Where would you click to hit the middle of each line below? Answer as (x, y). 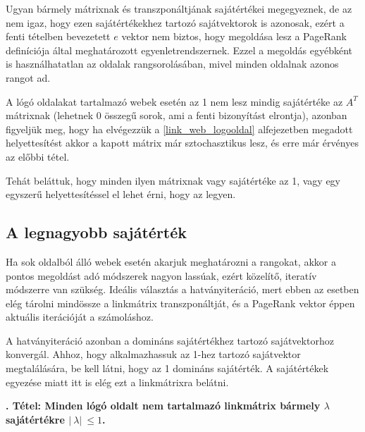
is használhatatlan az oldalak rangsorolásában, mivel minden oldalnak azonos (172, 64)
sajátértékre (35, 419)
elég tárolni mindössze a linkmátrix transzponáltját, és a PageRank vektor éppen (180, 303)
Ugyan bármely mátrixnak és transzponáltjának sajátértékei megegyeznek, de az (179, 8)
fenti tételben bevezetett (58, 36)
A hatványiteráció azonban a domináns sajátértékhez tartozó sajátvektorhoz (170, 340)
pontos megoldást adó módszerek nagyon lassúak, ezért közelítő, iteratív (161, 275)
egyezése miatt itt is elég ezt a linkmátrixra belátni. (117, 382)
